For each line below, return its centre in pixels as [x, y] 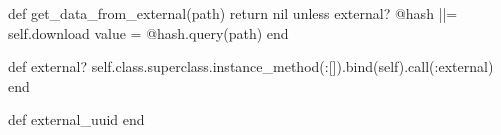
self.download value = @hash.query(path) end [148, 32]
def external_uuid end [76, 119]
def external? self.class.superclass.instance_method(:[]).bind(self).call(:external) [251, 66]
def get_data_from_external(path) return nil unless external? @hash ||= [233, 13]
